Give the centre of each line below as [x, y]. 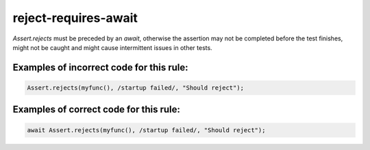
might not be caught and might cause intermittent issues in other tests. [112, 47]
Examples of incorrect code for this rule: [100, 67]
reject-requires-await [75, 18]
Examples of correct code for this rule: [97, 110]
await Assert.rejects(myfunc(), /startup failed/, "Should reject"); [146, 130]
